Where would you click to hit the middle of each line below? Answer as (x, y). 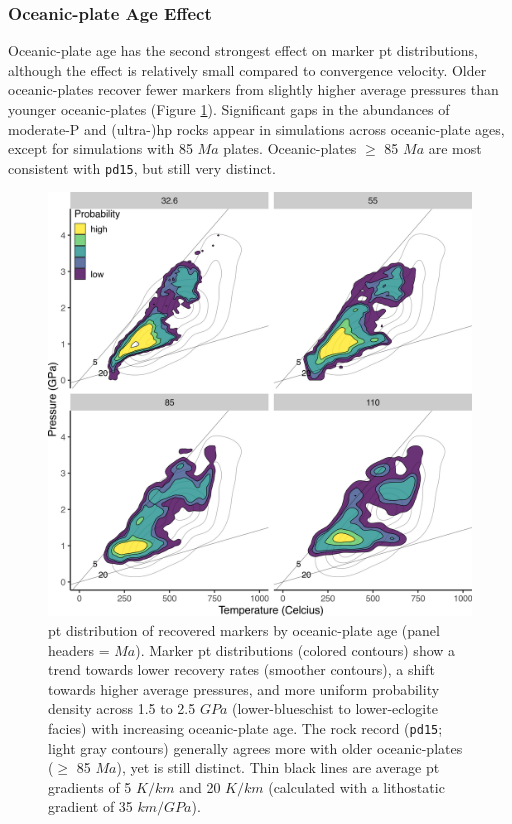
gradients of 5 (90, 786)
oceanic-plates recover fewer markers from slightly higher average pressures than (253, 89)
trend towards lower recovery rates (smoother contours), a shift (241, 669)
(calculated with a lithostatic (356, 786)
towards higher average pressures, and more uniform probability (244, 688)
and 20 (200, 786)
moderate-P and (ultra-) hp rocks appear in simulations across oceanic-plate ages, (256, 128)
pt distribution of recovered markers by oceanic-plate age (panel (244, 630)
